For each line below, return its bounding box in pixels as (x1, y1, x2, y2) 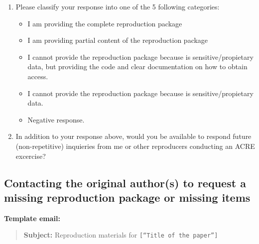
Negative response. (27, 114, 85, 124)
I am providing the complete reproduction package (27, 18, 182, 28)
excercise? (15, 150, 46, 161)
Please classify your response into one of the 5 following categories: (15, 1, 220, 11)
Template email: (4, 213, 60, 223)
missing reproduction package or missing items (4, 189, 251, 205)
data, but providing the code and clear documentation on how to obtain (27, 61, 248, 72)
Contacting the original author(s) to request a (4, 175, 246, 190)
